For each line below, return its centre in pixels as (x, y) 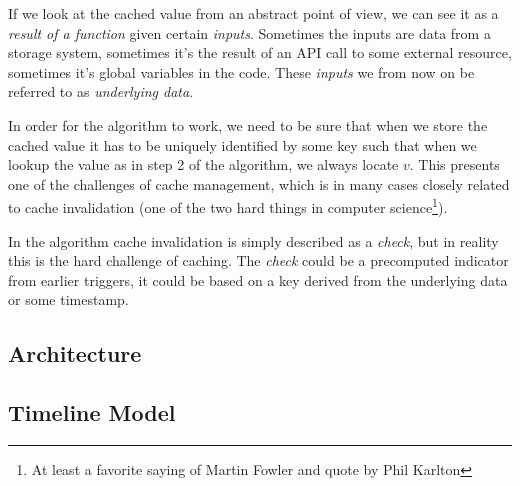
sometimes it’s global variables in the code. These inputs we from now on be (241, 71)
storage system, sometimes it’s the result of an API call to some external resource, (260, 52)
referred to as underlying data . (101, 91)
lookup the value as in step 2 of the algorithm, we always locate (203, 164)
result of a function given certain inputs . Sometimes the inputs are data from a (249, 32)
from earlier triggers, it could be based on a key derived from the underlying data (258, 279)
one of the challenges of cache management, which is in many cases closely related (259, 183)
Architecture (75, 353)
